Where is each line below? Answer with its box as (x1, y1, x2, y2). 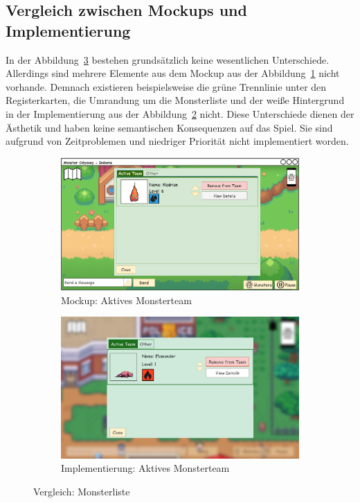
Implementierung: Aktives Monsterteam (61, 461, 230, 475)
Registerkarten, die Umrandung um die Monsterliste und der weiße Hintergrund (6, 93, 345, 107)
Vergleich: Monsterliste (33, 484, 130, 498)
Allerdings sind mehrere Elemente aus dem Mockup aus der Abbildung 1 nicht (6, 66, 340, 80)
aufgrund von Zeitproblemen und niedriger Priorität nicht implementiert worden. (6, 134, 349, 148)
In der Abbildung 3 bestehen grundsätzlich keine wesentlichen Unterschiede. (6, 52, 330, 67)
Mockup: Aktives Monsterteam (61, 292, 192, 307)
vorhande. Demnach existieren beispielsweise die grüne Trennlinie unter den (6, 79, 327, 94)
